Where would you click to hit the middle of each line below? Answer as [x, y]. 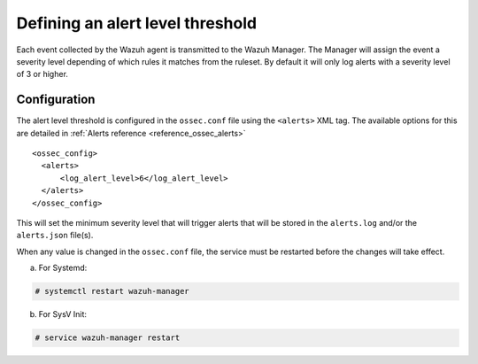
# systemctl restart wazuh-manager [112, 291]
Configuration [56, 100]
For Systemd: [63, 268]
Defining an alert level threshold [136, 23]
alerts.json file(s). [55, 236]
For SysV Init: [63, 314]
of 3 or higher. [42, 74]
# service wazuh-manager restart [108, 338]
